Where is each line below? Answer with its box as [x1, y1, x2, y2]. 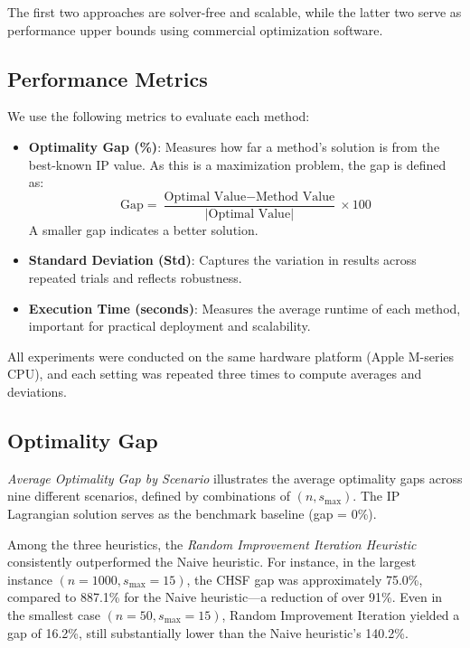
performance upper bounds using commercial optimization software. [7, 20, 383, 39]
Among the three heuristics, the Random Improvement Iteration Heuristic [7, 534, 417, 553]
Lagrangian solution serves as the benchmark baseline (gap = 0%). [7, 503, 377, 522]
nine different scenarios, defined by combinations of [7, 486, 290, 505]
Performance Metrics [7, 64, 208, 92]
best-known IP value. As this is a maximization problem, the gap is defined [28, 155, 446, 174]
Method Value [256, 190, 335, 203]
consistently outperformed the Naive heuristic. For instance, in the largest [7, 552, 417, 571]
